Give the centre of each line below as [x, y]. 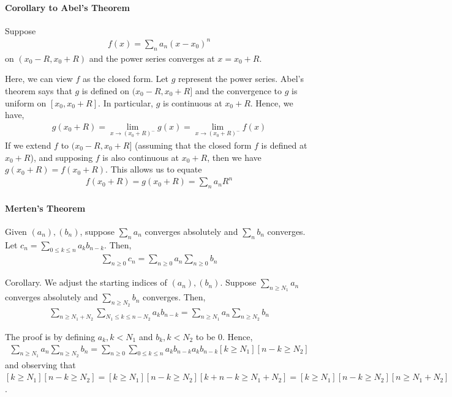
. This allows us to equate [154, 169]
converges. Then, [174, 297]
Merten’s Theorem [45, 208]
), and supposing [62, 157]
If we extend [28, 145]
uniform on [26, 102]
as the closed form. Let [126, 79]
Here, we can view [39, 79]
